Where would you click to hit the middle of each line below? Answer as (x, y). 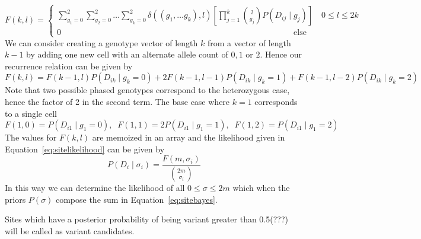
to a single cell (31, 113)
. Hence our (281, 54)
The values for (31, 137)
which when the (261, 188)
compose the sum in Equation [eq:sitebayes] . (136, 199)
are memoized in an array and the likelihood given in (189, 137)
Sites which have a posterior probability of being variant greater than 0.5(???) (146, 219)
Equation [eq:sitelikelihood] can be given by (85, 149)
